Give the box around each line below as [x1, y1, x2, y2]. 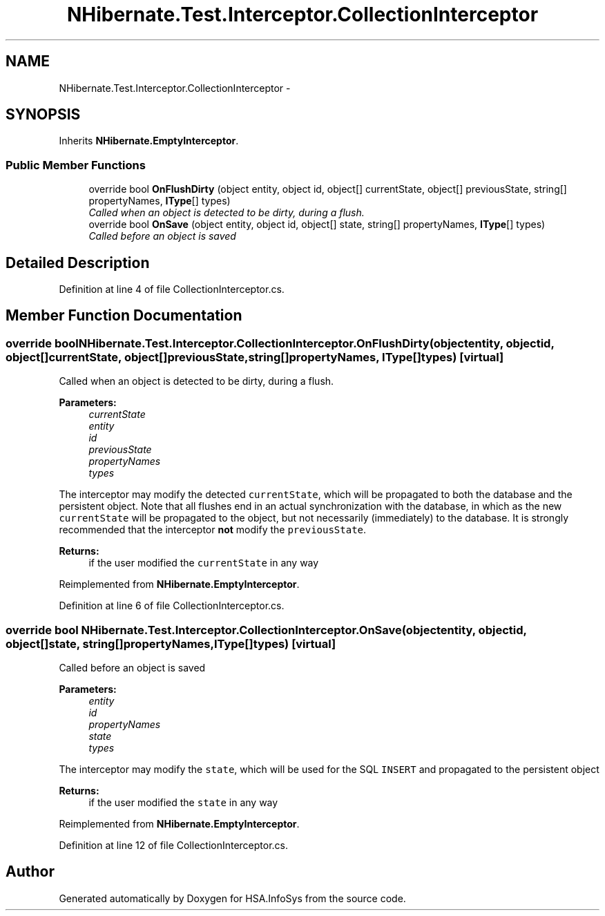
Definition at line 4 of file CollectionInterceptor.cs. [59, 283, 285, 296]
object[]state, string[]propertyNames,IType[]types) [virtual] [6, 636, 336, 651]
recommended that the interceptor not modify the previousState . [59, 524, 367, 536]
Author [6, 863, 55, 881]
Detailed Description [6, 254, 150, 271]
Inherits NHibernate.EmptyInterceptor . [59, 135, 239, 147]
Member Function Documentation [6, 307, 242, 325]
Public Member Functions [6, 158, 146, 172]
